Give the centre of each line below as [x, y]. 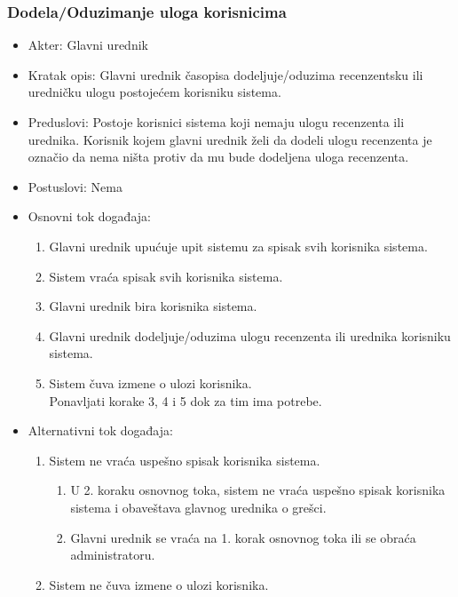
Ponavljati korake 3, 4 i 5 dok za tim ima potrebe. [186, 400]
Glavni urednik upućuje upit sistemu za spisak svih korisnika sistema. [238, 246]
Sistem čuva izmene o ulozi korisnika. [150, 382]
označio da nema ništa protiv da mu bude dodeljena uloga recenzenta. [218, 157]
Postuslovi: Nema [75, 186]
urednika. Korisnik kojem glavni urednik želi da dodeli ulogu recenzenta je [230, 139]
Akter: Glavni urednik [88, 45]
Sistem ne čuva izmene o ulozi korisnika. [159, 584]
